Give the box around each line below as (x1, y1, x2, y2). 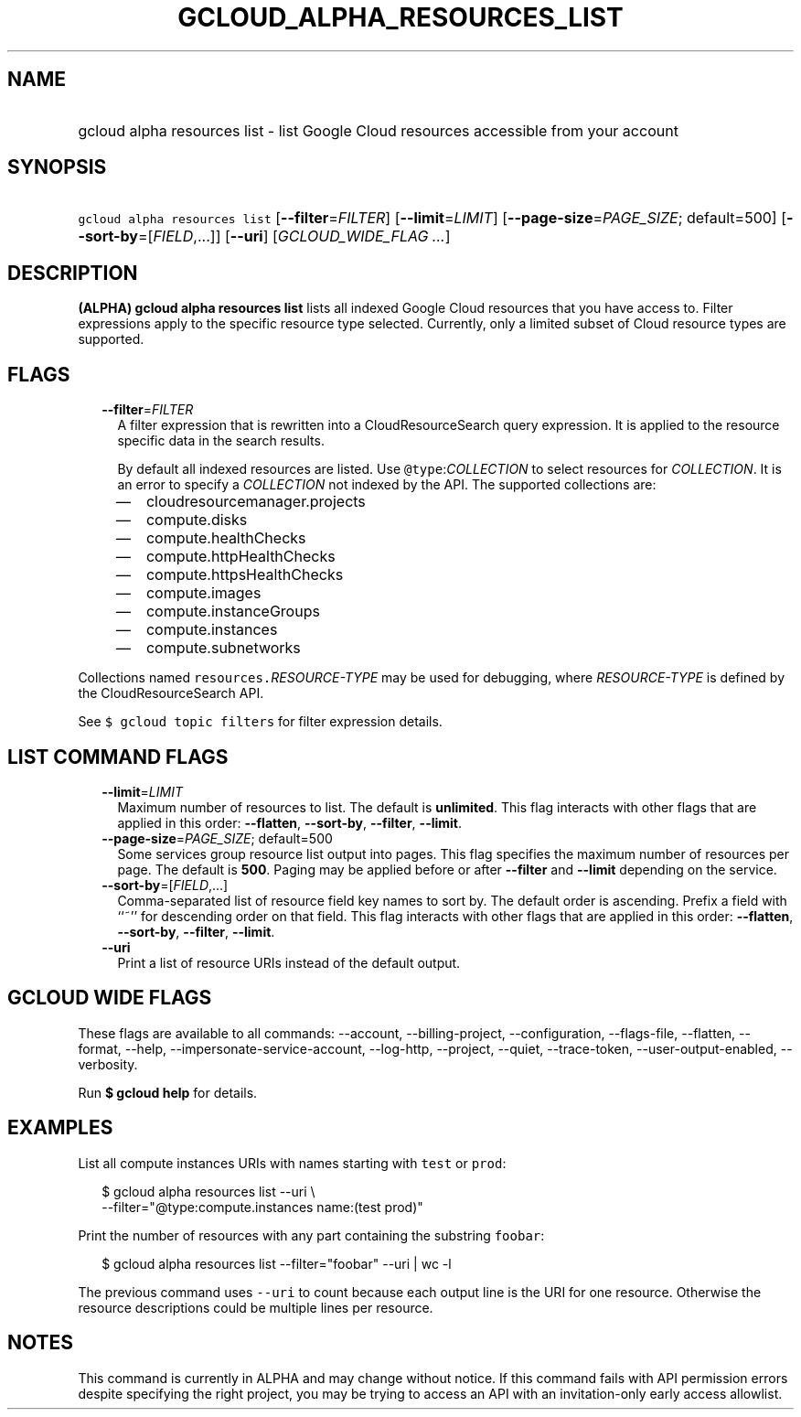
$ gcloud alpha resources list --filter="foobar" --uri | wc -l (101, 1255, 452, 1272)
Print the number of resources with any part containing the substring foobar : (78, 1227, 545, 1243)
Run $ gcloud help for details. (78, 1084, 258, 1100)
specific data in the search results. (117, 433, 325, 449)
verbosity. (78, 1056, 138, 1072)
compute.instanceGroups (145, 602, 320, 621)
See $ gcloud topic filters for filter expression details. (78, 714, 443, 730)
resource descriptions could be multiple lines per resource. (78, 1299, 433, 1315)
